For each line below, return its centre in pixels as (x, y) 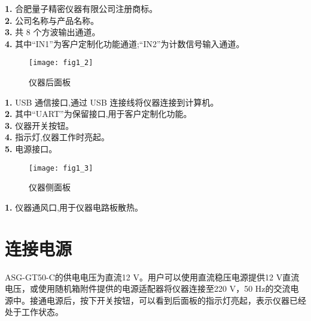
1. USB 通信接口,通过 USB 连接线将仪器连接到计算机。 (112, 102)
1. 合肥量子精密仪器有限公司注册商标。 (81, 8)
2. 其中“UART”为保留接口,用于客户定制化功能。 (98, 114)
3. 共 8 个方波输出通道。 (53, 32)
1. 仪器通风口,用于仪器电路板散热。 (74, 207)
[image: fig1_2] (61, 63)
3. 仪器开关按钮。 (39, 125)
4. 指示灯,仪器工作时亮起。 (57, 137)
